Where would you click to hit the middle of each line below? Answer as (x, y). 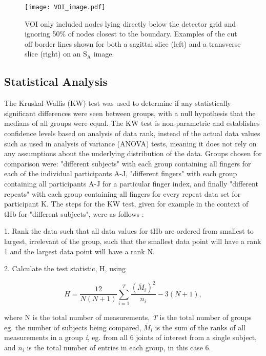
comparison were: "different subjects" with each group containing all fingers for (128, 163)
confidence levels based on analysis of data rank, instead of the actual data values (132, 133)
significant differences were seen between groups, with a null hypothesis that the (130, 113)
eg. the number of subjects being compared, (73, 327)
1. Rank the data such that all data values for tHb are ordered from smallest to (129, 231)
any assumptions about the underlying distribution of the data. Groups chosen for (133, 153)
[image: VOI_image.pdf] (65, 7)
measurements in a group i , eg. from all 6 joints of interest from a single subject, (131, 337)
